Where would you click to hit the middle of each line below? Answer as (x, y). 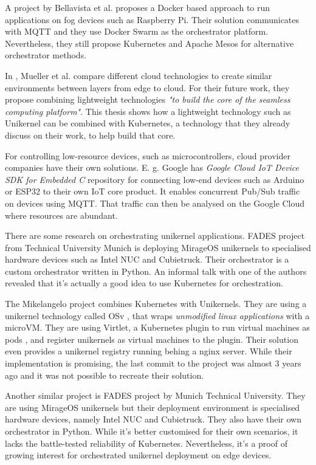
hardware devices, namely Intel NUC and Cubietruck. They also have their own (153, 419)
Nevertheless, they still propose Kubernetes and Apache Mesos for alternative (149, 43)
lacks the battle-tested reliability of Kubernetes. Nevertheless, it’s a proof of (146, 443)
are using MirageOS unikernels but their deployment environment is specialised (153, 407)
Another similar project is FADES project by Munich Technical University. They (155, 395)
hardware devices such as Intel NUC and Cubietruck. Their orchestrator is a (147, 259)
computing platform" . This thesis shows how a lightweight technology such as (148, 111)
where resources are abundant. (61, 215)
